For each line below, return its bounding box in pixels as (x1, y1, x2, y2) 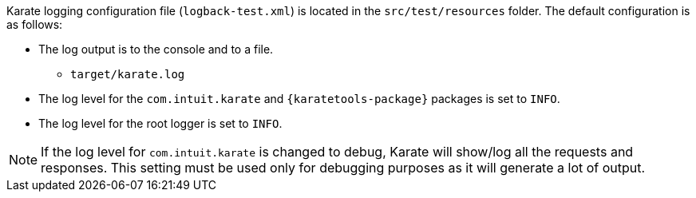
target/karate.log (70, 68, 185, 81)
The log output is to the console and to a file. (38, 42, 274, 56)
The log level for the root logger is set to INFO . (38, 117, 283, 130)
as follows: (6, 18, 63, 31)
